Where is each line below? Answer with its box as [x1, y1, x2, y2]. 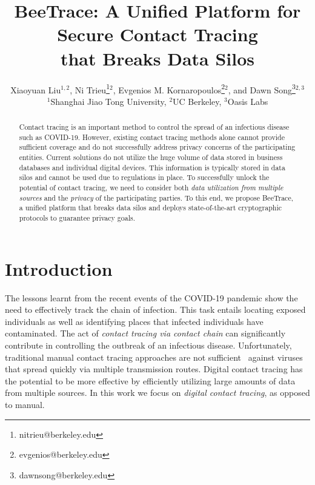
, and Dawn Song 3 [228, 81, 296, 96]
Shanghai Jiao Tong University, [50, 95, 167, 107]
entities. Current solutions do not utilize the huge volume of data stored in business [19, 152, 283, 162]
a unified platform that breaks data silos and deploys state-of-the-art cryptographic [19, 202, 282, 213]
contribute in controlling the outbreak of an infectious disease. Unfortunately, [5, 339, 292, 352]
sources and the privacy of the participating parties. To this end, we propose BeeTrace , [19, 192, 293, 202]
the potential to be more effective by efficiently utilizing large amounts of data [5, 374, 296, 387]
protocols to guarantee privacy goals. [19, 213, 135, 223]
